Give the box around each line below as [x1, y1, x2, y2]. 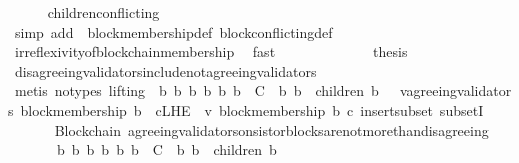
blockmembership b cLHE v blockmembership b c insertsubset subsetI [20, 99, 484, 120]
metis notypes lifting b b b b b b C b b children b [14, 80, 379, 101]
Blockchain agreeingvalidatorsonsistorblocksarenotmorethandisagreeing [54, 119, 489, 140]
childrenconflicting [47, 2, 160, 22]
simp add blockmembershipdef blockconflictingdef [14, 21, 333, 42]
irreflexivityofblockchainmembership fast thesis [14, 41, 408, 62]
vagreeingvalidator [399, 80, 512, 101]
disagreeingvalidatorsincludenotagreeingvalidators [14, 60, 317, 81]
